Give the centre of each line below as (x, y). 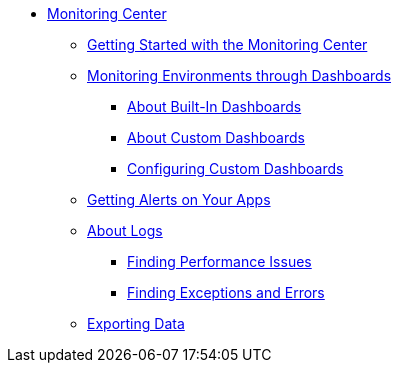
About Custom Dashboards (216, 137)
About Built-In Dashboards (214, 106)
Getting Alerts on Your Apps (179, 199)
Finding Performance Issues (219, 261)
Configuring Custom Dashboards (235, 168)
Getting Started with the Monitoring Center (227, 44)
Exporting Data (136, 323)
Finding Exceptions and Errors (226, 292)
